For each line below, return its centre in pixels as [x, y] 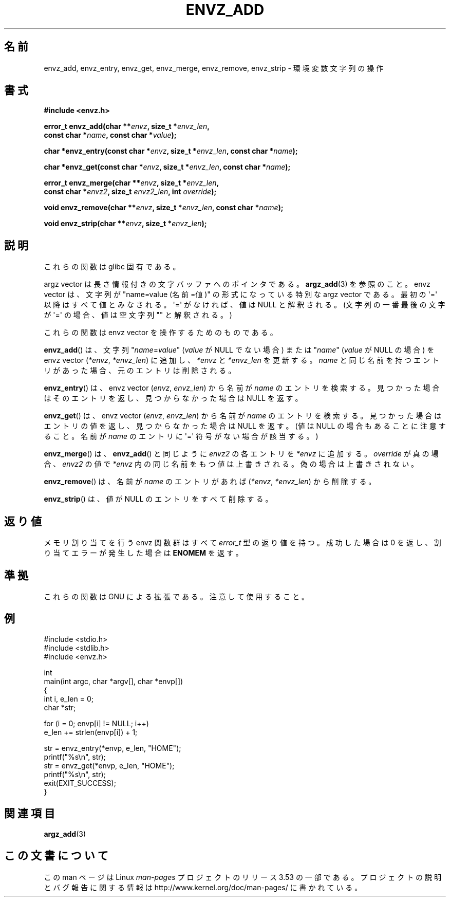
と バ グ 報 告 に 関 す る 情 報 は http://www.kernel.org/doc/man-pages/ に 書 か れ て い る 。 [203, 887]
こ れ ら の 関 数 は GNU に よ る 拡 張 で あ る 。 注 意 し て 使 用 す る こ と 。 [176, 596]
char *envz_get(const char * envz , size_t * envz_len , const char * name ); [167, 167]
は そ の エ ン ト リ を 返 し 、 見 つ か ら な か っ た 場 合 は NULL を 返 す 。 [173, 398]
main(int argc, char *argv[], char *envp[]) [114, 681]
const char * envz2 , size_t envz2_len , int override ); [130, 192]
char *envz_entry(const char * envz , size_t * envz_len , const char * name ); [171, 151]
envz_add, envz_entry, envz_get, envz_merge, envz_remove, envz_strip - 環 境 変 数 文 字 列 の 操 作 [214, 68]
